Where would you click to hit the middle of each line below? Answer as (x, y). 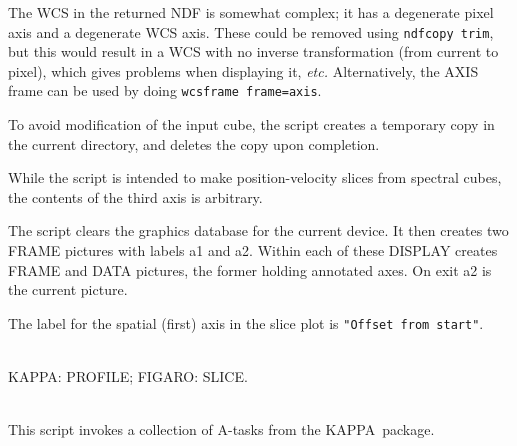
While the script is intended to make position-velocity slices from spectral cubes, (255, 177)
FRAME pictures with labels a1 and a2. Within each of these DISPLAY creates (253, 250)
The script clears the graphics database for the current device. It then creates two (258, 230)
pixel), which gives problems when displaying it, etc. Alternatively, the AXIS (243, 70)
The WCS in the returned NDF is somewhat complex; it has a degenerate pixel (251, 12)
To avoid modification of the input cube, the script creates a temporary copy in (251, 124)
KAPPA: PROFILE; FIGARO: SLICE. (128, 376)
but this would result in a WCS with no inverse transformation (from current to (253, 51)
